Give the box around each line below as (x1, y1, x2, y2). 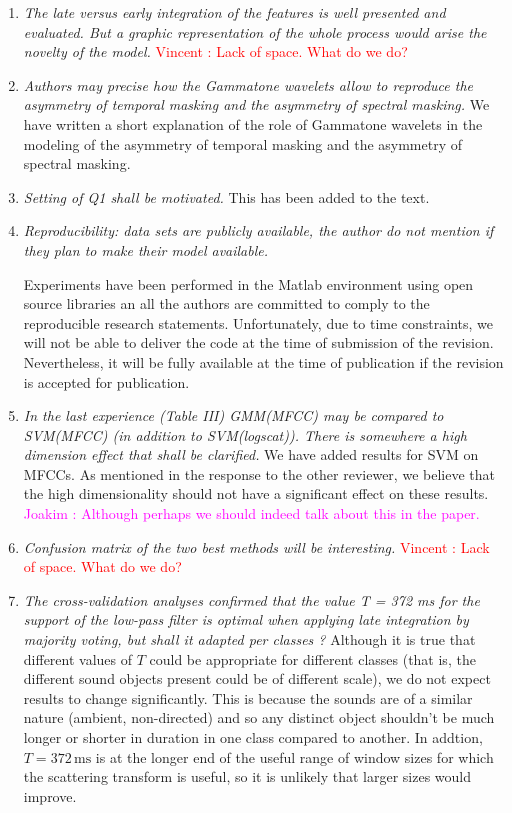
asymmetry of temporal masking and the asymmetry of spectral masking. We (23, 94, 490, 115)
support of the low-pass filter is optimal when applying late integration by (23, 609, 469, 630)
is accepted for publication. (23, 371, 190, 392)
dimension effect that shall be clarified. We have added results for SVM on (23, 444, 479, 465)
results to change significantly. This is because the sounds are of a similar (23, 687, 473, 708)
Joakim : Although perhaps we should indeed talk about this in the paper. (23, 503, 480, 524)
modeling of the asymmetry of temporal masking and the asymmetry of (23, 133, 463, 154)
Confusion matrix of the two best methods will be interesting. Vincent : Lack (23, 536, 490, 557)
